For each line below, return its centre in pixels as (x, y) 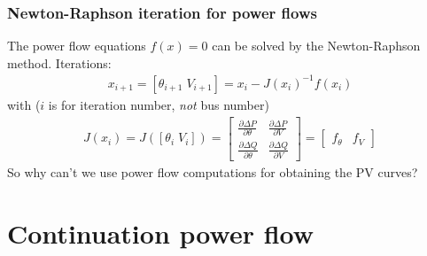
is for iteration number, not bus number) (159, 104)
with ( (24, 104)
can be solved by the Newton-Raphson (316, 46)
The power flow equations (77, 46)
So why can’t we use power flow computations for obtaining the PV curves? (213, 172)
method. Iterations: (59, 62)
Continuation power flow (160, 233)
